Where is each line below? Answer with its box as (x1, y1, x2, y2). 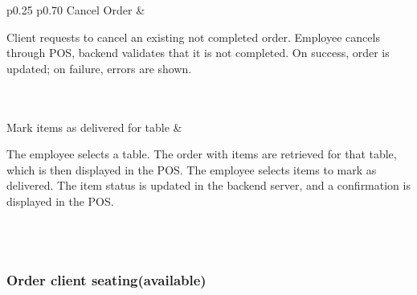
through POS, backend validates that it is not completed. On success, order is (6, 44, 390, 61)
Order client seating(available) (6, 269, 206, 289)
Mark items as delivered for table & (6, 118, 182, 135)
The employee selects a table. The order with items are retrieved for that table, (6, 145, 397, 162)
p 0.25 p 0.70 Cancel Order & (6, 2, 145, 18)
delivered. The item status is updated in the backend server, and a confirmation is (6, 177, 411, 194)
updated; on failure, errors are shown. (6, 59, 192, 76)
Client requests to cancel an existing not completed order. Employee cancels (6, 28, 380, 45)
